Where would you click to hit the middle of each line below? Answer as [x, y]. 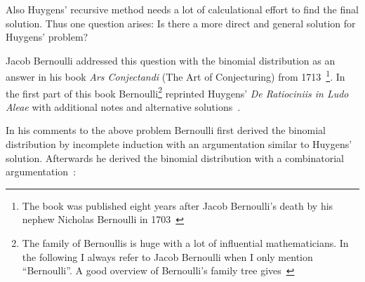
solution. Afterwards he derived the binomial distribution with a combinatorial [175, 157]
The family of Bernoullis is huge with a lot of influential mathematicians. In [185, 243]
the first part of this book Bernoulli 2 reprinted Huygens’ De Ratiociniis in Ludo [177, 92]
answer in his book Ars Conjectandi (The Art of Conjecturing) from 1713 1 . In [175, 76]
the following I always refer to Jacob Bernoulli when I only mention [167, 256]
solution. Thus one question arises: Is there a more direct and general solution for [181, 23]
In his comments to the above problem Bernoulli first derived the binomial [166, 130]
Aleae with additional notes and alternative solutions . [123, 106]
